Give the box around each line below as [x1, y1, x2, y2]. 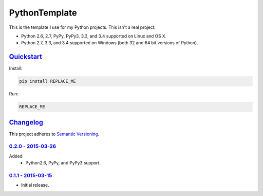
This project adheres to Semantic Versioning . [9, 131, 99, 137]
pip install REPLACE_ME [19, 78, 76, 84]
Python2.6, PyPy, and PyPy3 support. [25, 160, 101, 166]
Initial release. [21, 182, 49, 188]
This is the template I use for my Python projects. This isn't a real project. [9, 24, 156, 30]
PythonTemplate [9, 7, 77, 18]
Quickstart [9, 53, 42, 61]
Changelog [9, 118, 43, 126]
